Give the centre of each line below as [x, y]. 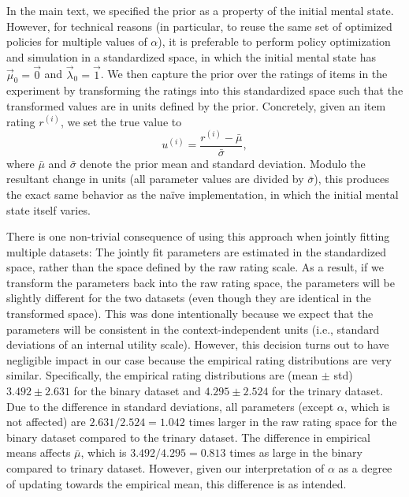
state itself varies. [48, 209]
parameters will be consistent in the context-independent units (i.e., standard [193, 329]
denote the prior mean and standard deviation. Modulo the [223, 163]
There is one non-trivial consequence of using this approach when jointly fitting [198, 236]
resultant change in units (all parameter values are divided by [155, 179]
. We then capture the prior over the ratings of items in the [244, 74]
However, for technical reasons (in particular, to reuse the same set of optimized [199, 26]
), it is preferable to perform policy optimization [274, 41]
